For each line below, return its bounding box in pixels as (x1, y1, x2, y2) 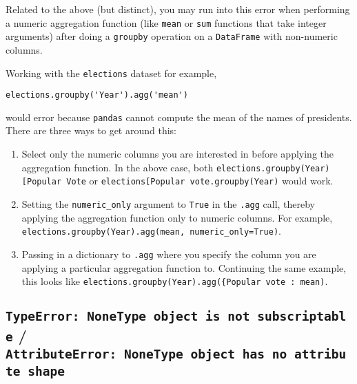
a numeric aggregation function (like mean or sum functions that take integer (6, 15, 327, 30)
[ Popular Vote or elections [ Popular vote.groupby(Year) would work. (21, 173, 334, 188)
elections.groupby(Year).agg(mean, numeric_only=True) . (21, 224, 281, 238)
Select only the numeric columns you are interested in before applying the (21, 147, 334, 161)
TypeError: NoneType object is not (6, 309, 250, 324)
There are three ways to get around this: (6, 123, 177, 138)
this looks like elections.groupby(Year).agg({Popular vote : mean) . (21, 274, 328, 288)
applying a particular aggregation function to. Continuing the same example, (21, 260, 347, 275)
